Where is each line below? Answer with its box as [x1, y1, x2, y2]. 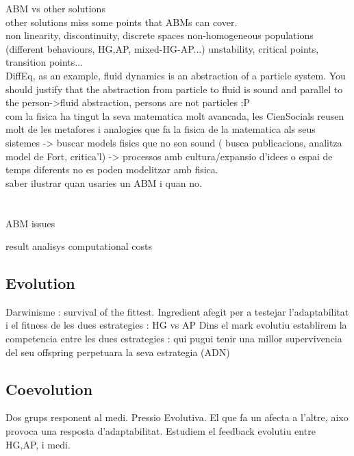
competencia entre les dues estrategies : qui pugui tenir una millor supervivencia [5, 331, 342, 346]
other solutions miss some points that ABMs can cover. [5, 14, 238, 29]
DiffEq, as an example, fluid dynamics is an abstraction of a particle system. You [5, 68, 346, 82]
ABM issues [5, 216, 55, 230]
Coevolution [5, 378, 93, 399]
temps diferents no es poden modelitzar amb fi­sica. [5, 162, 218, 177]
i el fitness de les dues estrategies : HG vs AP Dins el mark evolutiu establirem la [5, 318, 347, 332]
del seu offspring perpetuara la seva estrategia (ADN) [5, 344, 230, 359]
